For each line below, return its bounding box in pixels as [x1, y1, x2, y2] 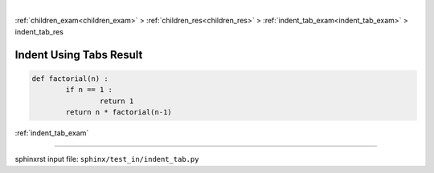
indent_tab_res [14, 26, 64, 36]
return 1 [99, 96, 134, 106]
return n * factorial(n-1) [65, 107, 172, 116]
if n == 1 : [65, 85, 113, 95]
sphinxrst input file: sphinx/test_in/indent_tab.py [14, 155, 199, 164]
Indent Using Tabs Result [14, 48, 143, 62]
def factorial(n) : [31, 74, 108, 83]
